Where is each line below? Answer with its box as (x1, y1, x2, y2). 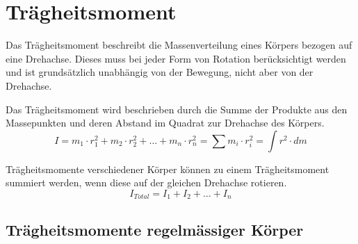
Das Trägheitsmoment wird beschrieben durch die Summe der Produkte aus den (6, 101, 348, 116)
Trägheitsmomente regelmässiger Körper (6, 218, 304, 240)
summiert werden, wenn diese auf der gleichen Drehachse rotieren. (6, 175, 287, 190)
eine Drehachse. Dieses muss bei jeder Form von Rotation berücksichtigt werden (6, 51, 346, 65)
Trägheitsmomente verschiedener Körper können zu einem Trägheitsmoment (6, 161, 329, 176)
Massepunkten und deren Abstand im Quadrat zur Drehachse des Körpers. (6, 115, 325, 130)
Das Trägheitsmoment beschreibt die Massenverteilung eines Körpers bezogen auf (6, 38, 352, 52)
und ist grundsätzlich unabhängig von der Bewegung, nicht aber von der (6, 65, 314, 79)
